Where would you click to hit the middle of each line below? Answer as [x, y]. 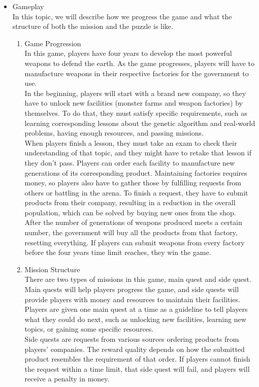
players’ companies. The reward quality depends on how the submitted [135, 349]
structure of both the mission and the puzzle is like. [93, 26]
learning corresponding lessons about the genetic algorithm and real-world [140, 123]
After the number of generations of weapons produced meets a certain [133, 222]
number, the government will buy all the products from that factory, [131, 232]
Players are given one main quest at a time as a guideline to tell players [136, 309]
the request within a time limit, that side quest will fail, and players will [137, 368]
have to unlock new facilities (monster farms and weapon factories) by [134, 103]
